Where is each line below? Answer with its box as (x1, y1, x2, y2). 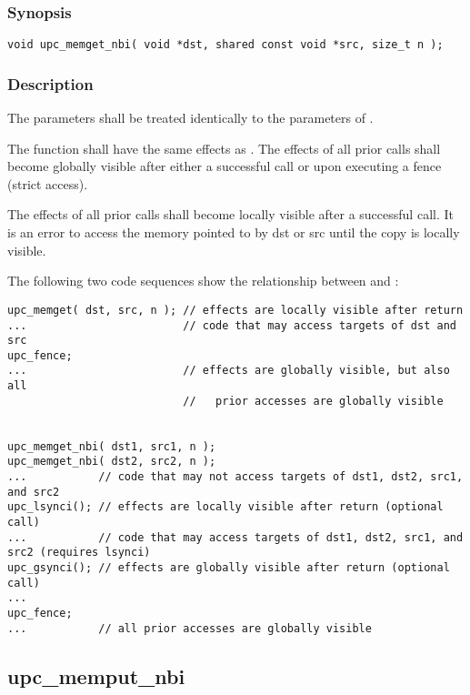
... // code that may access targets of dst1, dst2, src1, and (7, 530, 464, 544)
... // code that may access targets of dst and (7, 318, 456, 332)
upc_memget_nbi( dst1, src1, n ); (7, 439, 216, 453)
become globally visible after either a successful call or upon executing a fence (7, 156, 442, 176)
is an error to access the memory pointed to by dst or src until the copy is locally (7, 223, 460, 242)
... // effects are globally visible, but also (7, 364, 450, 378)
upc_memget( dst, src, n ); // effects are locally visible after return (7, 303, 464, 317)
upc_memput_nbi (7, 661, 185, 690)
